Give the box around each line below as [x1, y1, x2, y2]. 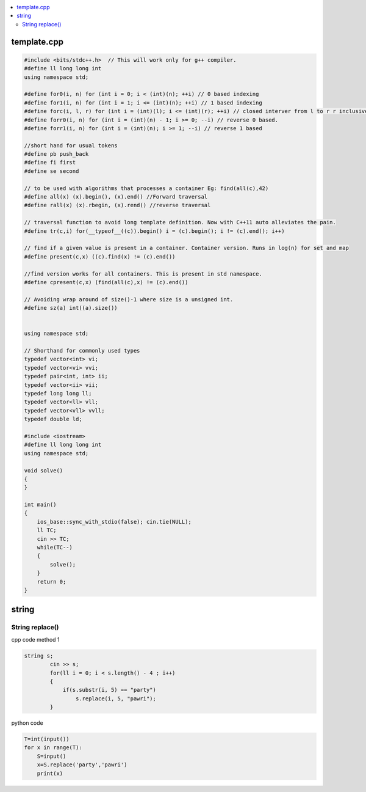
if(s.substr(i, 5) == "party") [62, 686, 157, 694]
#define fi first [24, 159, 76, 166]
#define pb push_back [24, 150, 89, 158]
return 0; [37, 578, 66, 585]
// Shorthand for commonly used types [24, 347, 140, 354]
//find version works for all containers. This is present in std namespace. [24, 270, 262, 277]
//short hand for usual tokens [24, 142, 118, 149]
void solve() [24, 467, 63, 474]
